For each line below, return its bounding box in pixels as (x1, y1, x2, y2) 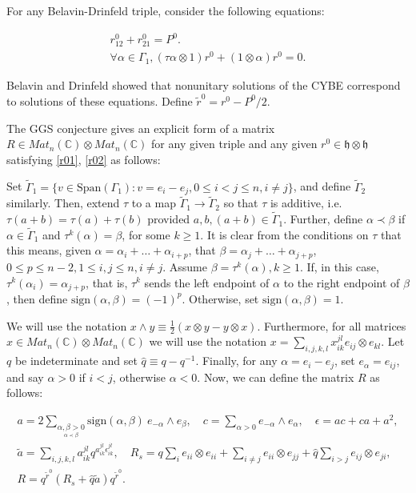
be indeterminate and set (14, 352, 138, 369)
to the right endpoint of (283, 274, 400, 291)
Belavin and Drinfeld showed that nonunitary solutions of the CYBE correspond (6, 77, 401, 94)
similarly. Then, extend (6, 194, 120, 211)
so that (223, 194, 258, 211)
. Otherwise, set (182, 290, 259, 307)
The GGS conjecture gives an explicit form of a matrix (6, 119, 275, 136)
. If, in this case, (299, 258, 379, 275)
